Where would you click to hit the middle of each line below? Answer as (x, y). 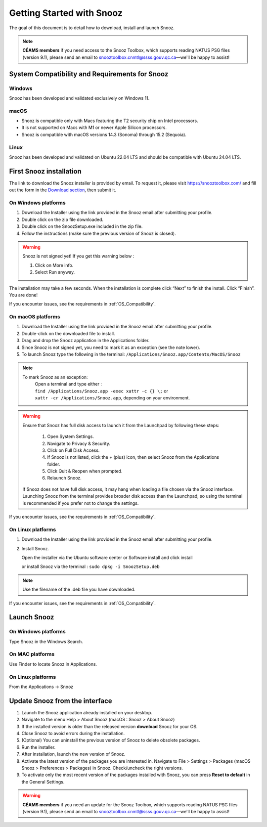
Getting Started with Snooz (66, 13)
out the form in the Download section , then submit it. (63, 190)
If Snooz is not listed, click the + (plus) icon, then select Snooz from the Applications (133, 457)
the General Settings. (43, 782)
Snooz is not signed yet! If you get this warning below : (78, 256)
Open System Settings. (70, 436)
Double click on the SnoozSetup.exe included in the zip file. (82, 226)
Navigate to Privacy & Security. (79, 443)
